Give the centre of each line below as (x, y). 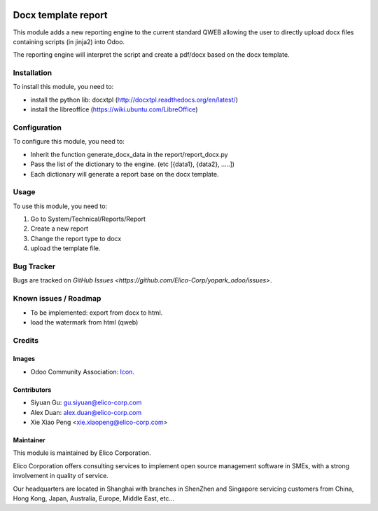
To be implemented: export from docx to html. (97, 313)
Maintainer (29, 440)
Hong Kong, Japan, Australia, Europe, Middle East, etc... (94, 498)
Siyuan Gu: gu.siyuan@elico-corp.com (86, 402)
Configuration (37, 128)
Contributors (32, 390)
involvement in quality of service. (61, 476)
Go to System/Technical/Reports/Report (88, 219)
